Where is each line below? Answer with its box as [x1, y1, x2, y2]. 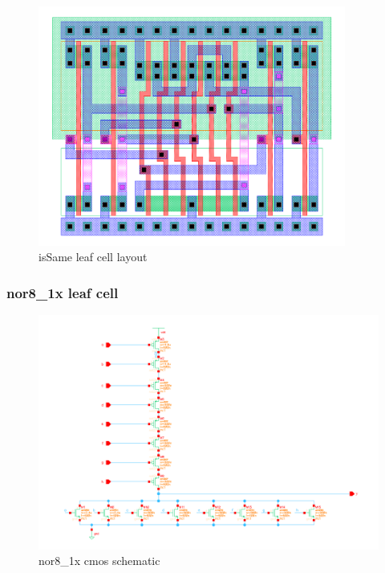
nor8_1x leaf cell [6, 282, 119, 302]
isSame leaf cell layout [38, 248, 148, 265]
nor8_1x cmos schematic [38, 552, 160, 569]
